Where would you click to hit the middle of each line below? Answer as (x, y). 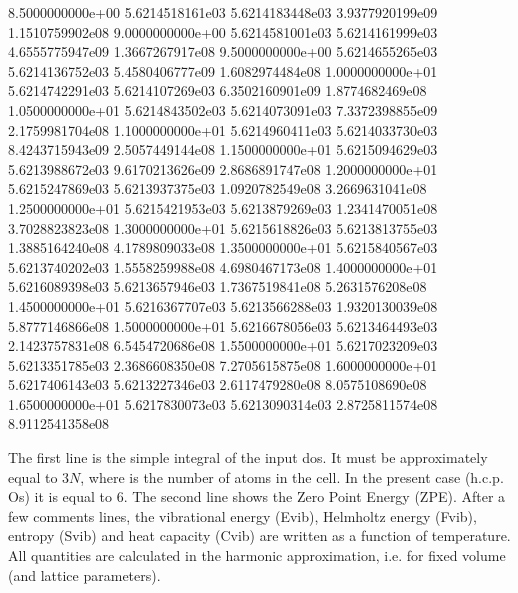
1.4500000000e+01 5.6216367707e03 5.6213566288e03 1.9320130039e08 (223, 305)
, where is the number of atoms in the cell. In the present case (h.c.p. (292, 476)
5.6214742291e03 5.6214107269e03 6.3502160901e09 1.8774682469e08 (217, 90)
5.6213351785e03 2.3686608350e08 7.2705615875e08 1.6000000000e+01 (223, 364)
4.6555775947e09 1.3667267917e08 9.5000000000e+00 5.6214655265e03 (223, 51)
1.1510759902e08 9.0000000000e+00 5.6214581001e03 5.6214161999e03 (223, 31)
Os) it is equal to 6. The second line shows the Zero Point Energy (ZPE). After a (257, 496)
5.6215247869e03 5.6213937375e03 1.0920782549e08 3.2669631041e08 (217, 188)
